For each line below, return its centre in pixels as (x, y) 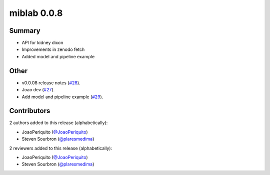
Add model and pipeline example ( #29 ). (62, 97)
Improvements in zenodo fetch (53, 49)
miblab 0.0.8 (36, 13)
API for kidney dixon (42, 43)
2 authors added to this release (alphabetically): (58, 123)
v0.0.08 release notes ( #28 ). (51, 83)
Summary (25, 31)
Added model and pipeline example (58, 56)
